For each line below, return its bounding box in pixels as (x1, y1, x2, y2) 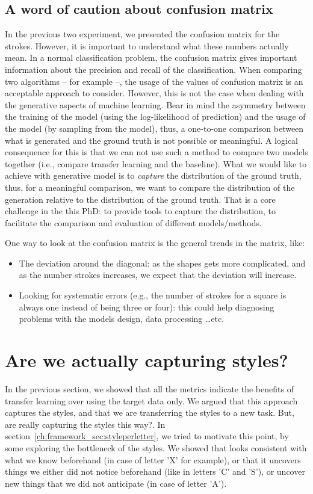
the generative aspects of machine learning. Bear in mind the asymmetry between (5, 98, 306, 111)
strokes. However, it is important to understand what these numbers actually (5, 39, 289, 52)
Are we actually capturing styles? (5, 348, 288, 372)
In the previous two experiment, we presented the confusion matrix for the (5, 28, 280, 40)
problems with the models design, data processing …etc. (19, 312, 225, 325)
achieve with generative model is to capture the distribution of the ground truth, (5, 169, 302, 182)
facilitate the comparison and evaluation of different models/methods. (5, 216, 262, 229)
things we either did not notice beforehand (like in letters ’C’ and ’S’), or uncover (5, 465, 305, 478)
